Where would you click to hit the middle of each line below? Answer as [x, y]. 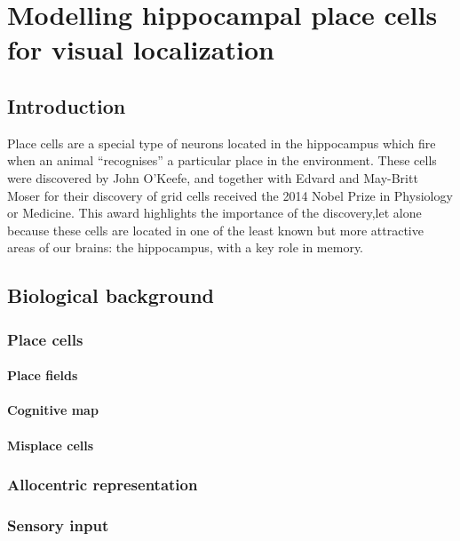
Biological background [111, 295]
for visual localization [141, 49]
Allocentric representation [103, 485]
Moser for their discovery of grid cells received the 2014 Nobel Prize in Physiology [230, 195]
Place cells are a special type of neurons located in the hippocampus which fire [222, 143]
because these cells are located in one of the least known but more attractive [215, 230]
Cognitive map [53, 410]
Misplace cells [51, 445]
